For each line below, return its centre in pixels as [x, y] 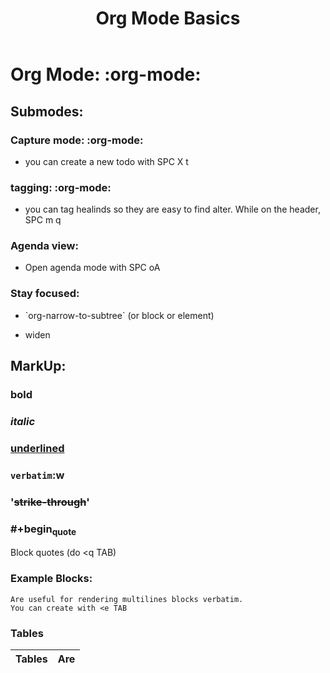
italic [23, 421]
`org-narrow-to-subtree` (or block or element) [119, 315]
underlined [37, 448]
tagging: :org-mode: [61, 187]
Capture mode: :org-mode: [77, 140]
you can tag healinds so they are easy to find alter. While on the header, [172, 209]
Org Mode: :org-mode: [106, 74]
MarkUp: [38, 366]
